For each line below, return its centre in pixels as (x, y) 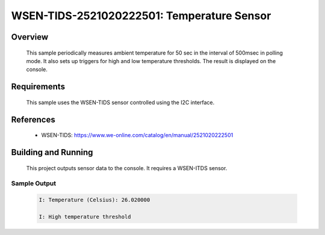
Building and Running (52, 152)
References (33, 119)
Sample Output (34, 183)
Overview (30, 37)
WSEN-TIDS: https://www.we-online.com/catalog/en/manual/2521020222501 (137, 135)
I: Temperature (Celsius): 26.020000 (94, 200)
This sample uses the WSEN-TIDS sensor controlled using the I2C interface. (120, 102)
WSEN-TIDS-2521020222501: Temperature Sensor (141, 16)
